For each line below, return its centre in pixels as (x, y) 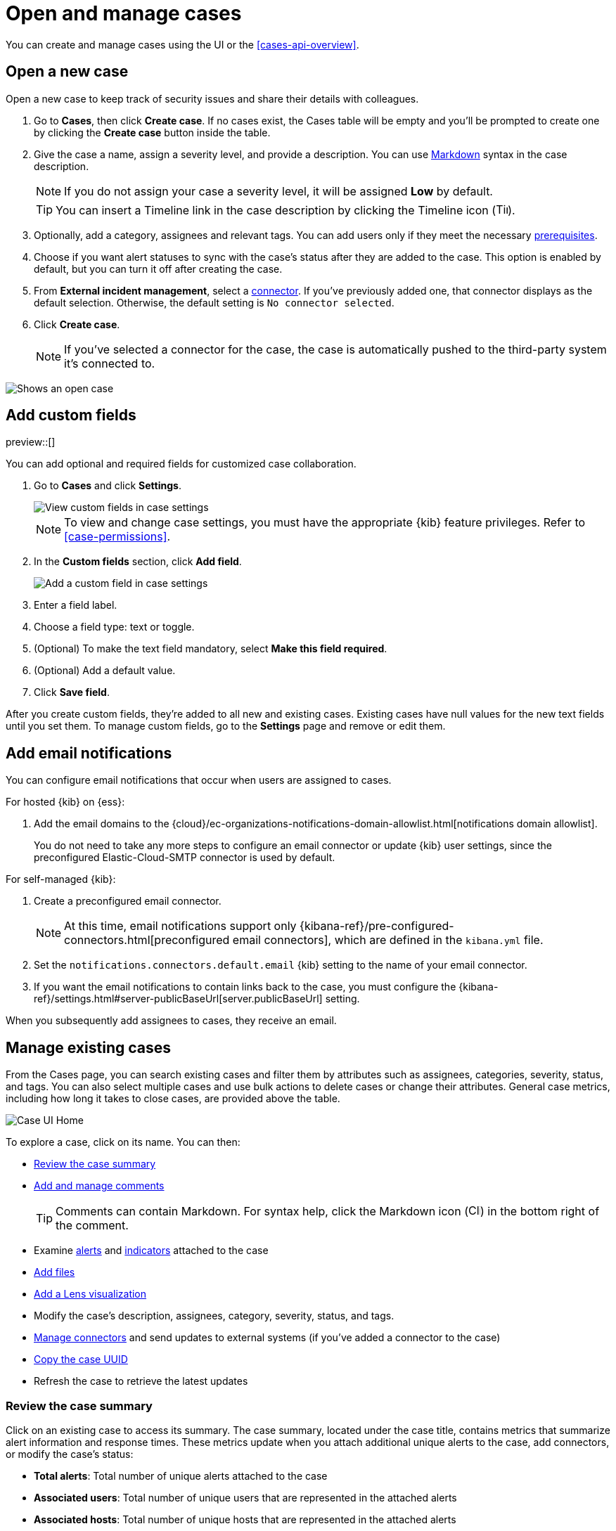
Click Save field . (72, 692)
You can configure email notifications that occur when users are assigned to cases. (199, 780)
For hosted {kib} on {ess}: (65, 802)
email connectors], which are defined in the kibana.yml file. (388, 940)
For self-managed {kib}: (61, 879)
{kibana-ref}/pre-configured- (377, 926)
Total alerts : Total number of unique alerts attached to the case (181, 1475)
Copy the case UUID (81, 1359)
